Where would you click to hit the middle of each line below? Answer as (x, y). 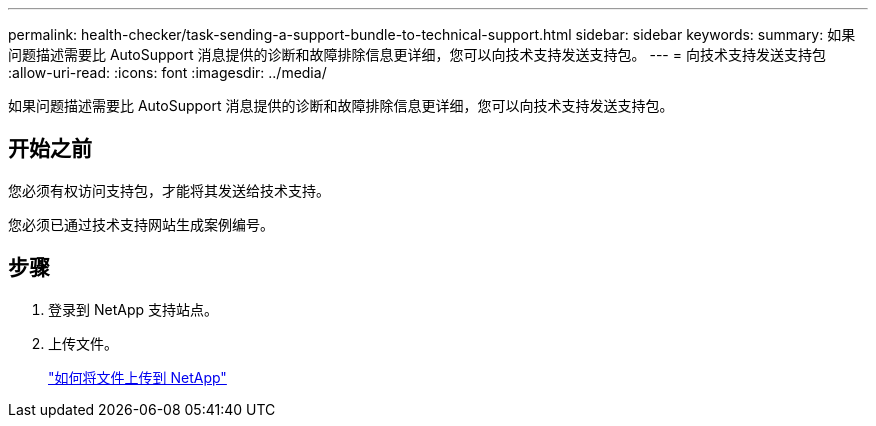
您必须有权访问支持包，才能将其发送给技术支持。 (169, 190)
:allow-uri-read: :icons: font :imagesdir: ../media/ (167, 72)
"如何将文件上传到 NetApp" (137, 377)
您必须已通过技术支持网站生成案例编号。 (141, 224)
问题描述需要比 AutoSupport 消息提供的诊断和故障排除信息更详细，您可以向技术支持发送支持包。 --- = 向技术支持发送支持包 (417, 54)
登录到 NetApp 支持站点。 (133, 309)
